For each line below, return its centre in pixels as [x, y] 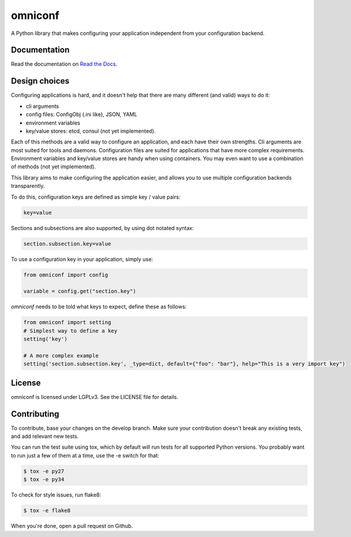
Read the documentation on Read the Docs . [64, 64]
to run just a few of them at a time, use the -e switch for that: [85, 455]
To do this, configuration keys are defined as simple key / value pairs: [96, 197]
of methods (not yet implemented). [53, 167]
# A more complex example [61, 355]
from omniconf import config [66, 275]
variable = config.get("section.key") [80, 291]
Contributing [35, 414]
